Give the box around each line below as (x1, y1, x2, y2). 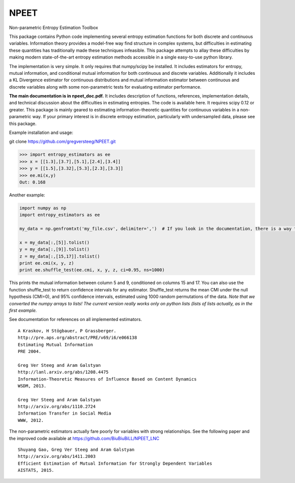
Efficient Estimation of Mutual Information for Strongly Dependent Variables (18, 460, 212, 466)
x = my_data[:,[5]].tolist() (19, 239, 90, 245)
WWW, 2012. (18, 418, 44, 423)
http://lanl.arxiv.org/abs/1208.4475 (18, 369, 109, 375)
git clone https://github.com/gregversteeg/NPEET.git (9, 138, 116, 145)
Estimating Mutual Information (18, 342, 93, 347)
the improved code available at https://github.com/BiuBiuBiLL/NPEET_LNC (9, 435, 160, 441)
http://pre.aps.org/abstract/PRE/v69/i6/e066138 (18, 335, 137, 341)
